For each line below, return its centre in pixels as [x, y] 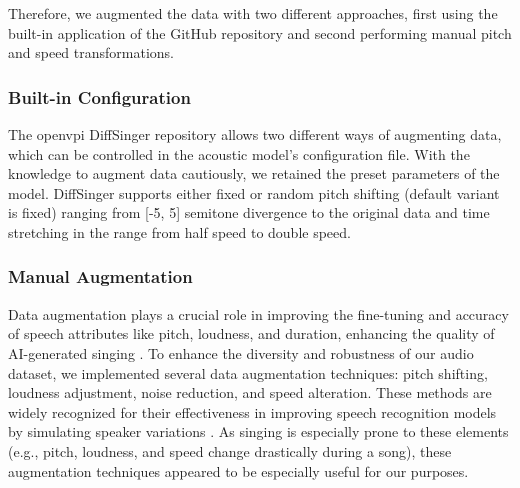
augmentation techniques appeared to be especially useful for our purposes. [238, 470]
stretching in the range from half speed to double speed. [179, 231]
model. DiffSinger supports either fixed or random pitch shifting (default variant [254, 192]
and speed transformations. [91, 52]
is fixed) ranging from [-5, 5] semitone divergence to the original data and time [249, 212]
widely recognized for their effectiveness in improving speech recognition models [252, 411]
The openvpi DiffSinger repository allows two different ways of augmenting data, [255, 134]
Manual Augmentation [100, 276]
